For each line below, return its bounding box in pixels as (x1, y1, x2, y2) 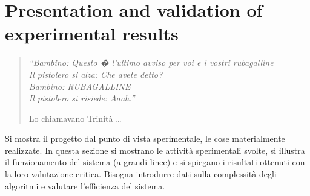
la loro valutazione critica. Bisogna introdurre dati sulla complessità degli (5, 168, 277, 180)
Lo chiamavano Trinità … (28, 112, 122, 124)
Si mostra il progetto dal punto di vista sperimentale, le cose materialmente (5, 132, 285, 145)
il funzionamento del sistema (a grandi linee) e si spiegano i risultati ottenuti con (5, 156, 305, 168)
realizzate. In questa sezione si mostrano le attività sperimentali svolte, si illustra (5, 144, 305, 156)
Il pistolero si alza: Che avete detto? (28, 68, 163, 80)
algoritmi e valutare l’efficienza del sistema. (5, 179, 165, 192)
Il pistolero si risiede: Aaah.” (28, 92, 135, 104)
